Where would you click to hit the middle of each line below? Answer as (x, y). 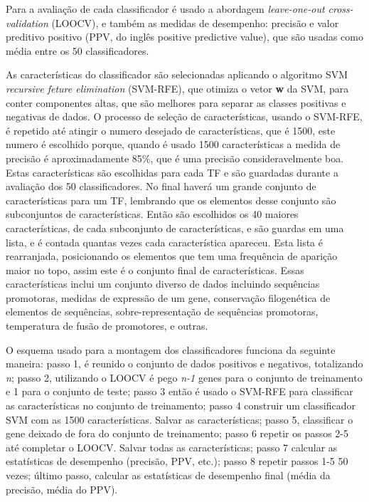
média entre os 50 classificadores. (77, 50)
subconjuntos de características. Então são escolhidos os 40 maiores (152, 214)
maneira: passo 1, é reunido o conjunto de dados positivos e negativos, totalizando (184, 364)
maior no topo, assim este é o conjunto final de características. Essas (155, 270)
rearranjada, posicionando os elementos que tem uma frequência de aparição (172, 256)
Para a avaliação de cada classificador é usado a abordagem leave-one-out (165, 9)
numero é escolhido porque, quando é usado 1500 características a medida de (173, 144)
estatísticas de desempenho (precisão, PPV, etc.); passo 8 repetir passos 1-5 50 (177, 461)
